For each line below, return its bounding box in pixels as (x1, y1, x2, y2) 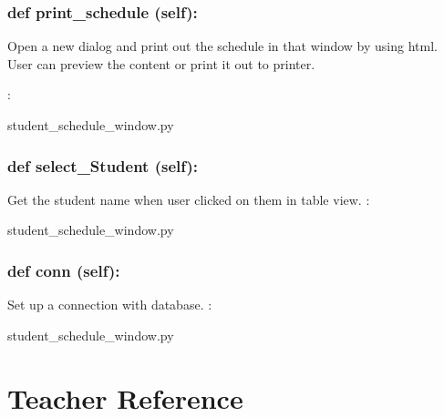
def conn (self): (7, 259, 120, 281)
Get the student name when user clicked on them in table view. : (7, 189, 370, 208)
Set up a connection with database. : (7, 295, 212, 314)
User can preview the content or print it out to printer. (7, 54, 315, 73)
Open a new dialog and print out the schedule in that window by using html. (7, 36, 438, 56)
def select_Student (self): (7, 154, 199, 177)
